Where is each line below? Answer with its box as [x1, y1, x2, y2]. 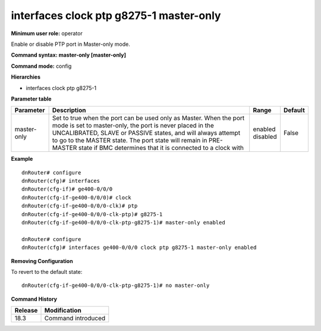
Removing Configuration [11, 257, 74, 264]
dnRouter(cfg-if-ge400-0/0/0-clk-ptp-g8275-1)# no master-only [21, 282, 210, 289]
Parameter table [11, 95, 52, 102]
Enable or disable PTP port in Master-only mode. [11, 40, 130, 48]
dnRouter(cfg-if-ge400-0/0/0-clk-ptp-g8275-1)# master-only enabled [21, 219, 225, 226]
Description [52, 106, 86, 114]
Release [14, 307, 38, 315]
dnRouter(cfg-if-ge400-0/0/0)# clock [21, 194, 132, 201]
